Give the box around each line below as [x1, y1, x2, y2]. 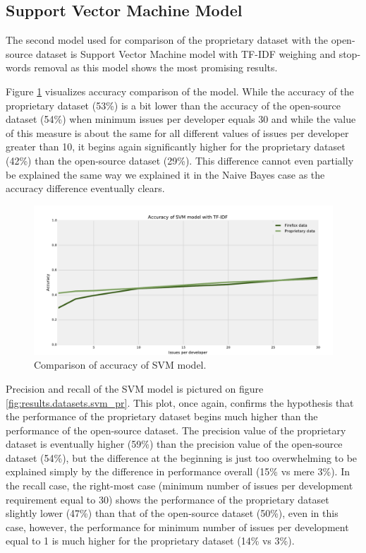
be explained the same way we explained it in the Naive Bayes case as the [6, 167, 325, 182]
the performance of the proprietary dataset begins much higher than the [6, 409, 318, 424]
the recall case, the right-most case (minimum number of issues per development [6, 478, 353, 493]
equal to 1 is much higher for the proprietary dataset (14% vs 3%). [6, 533, 295, 548]
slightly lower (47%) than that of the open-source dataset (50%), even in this [6, 506, 338, 521]
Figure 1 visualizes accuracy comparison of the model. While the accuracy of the [6, 83, 354, 98]
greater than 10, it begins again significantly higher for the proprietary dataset [6, 139, 346, 154]
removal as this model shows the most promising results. [34, 60, 278, 75]
